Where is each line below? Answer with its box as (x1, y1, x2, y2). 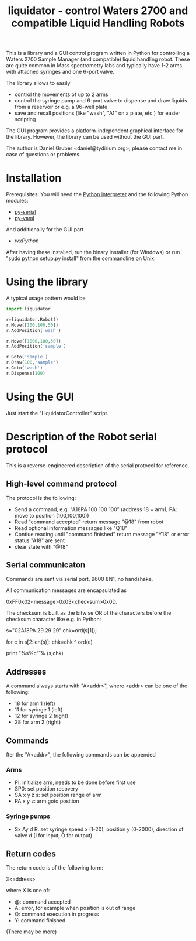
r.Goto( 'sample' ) (6, 354, 48, 360)
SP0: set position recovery (14, 785, 79, 792)
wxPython (14, 237, 39, 244)
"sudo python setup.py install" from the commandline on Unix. (6, 255, 156, 262)
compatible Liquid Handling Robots (11, 16, 185, 30)
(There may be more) (6, 928, 57, 935)
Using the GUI (6, 391, 74, 403)
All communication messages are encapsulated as (6, 587, 127, 594)
